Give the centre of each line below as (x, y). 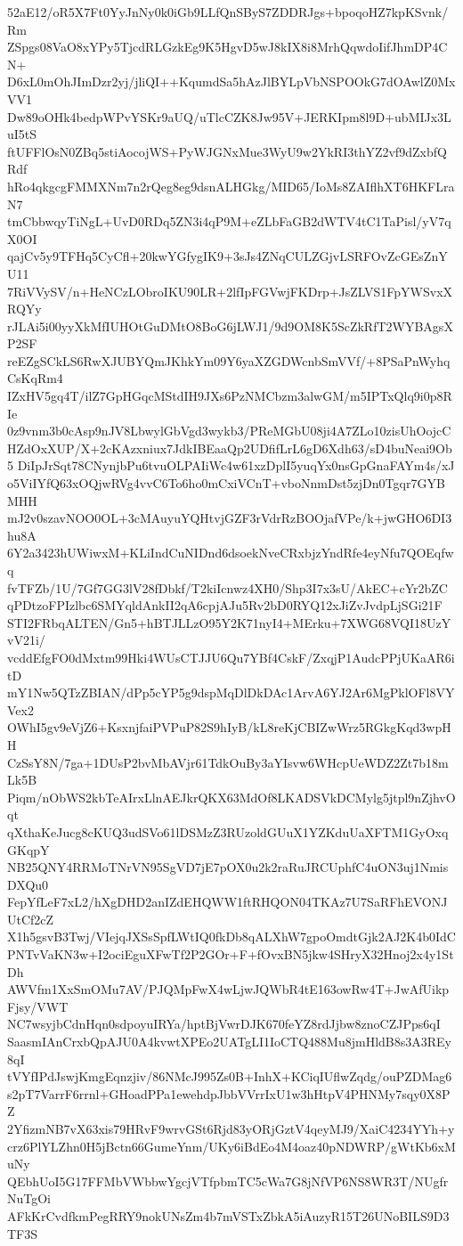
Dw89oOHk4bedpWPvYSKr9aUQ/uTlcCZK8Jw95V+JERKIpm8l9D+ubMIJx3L (229, 116)
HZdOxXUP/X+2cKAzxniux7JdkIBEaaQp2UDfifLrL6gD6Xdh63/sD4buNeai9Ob (230, 448)
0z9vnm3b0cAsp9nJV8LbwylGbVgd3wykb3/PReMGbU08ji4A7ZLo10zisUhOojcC (229, 431)
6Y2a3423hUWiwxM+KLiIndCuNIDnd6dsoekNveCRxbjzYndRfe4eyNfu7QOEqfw (231, 553)
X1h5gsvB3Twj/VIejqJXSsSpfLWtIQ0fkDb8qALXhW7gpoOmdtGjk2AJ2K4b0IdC (231, 937)
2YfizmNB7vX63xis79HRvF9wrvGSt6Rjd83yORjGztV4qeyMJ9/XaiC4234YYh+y (231, 1128)
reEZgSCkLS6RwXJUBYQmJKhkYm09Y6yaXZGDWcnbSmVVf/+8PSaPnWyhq (229, 360)
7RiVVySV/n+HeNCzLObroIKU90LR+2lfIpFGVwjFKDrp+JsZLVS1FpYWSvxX (230, 291)
